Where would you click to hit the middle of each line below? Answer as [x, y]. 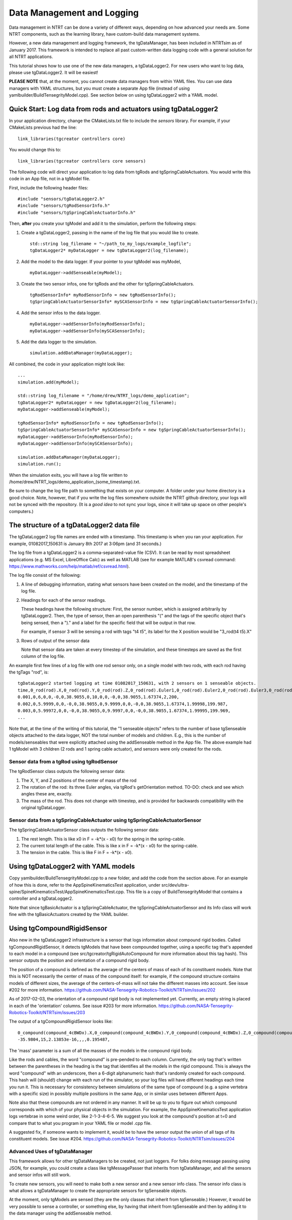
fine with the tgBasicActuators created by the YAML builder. [69, 915]
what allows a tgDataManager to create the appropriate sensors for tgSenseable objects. [98, 1191]
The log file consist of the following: [45, 575]
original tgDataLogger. [44, 808]
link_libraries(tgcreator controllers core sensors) [82, 161]
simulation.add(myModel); [49, 382]
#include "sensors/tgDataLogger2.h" [61, 199]
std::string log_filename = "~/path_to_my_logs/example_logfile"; [111, 244]
